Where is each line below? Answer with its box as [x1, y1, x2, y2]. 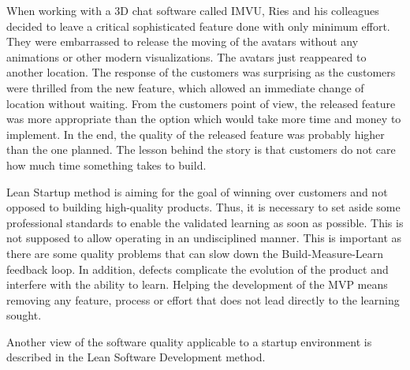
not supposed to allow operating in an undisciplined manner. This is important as [6, 230, 402, 246]
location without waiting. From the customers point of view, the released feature [6, 95, 396, 111]
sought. [6, 307, 42, 323]
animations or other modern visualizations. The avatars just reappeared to [6, 48, 367, 65]
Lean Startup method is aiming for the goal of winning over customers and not [6, 183, 388, 200]
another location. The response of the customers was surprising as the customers [6, 64, 396, 80]
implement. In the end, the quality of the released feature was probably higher [6, 125, 385, 142]
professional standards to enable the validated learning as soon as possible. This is [6, 214, 404, 230]
